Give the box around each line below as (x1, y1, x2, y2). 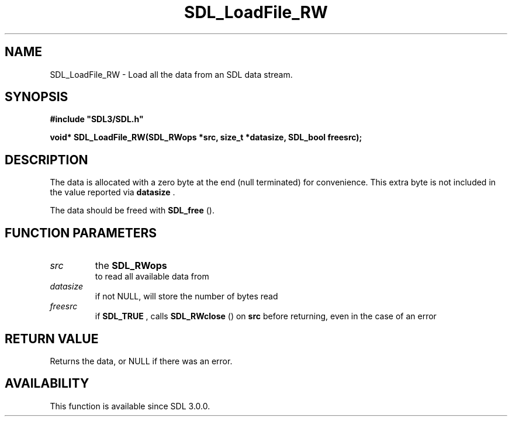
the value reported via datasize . (50, 187, 175, 198)
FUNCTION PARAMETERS (5, 225, 157, 240)
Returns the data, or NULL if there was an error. (50, 356, 233, 366)
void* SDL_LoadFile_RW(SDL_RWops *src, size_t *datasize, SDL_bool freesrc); (50, 132, 362, 143)
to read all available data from (95, 271, 209, 282)
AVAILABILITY (5, 376, 89, 391)
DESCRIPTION (5, 152, 88, 167)
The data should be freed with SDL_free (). (50, 205, 215, 216)
